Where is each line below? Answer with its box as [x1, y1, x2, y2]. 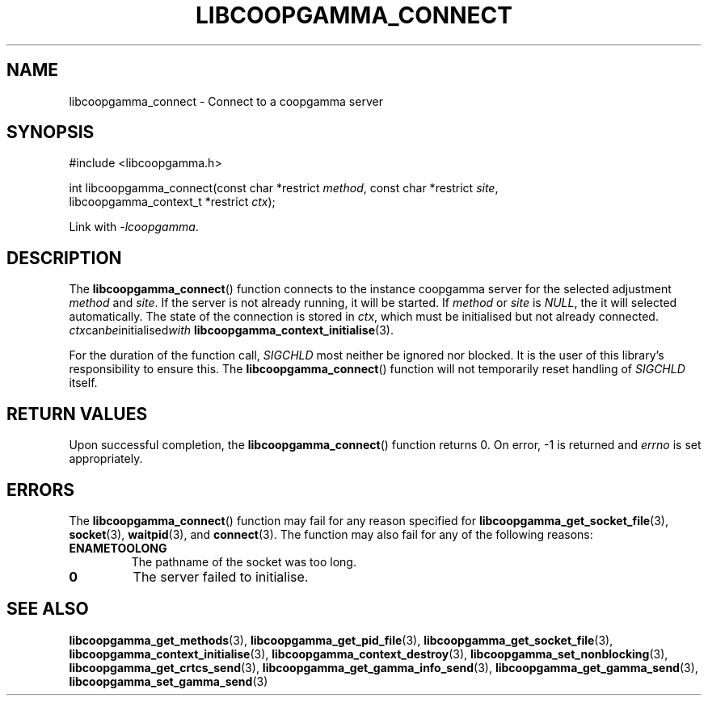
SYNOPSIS [6, 122, 95, 143]
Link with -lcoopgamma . [69, 220, 199, 234]
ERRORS [6, 479, 75, 500]
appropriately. [69, 452, 143, 466]
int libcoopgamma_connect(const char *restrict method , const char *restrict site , [69, 181, 499, 195]
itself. [69, 376, 98, 390]
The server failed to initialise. [133, 568, 309, 585]
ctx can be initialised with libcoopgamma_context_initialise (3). [69, 323, 394, 338]
